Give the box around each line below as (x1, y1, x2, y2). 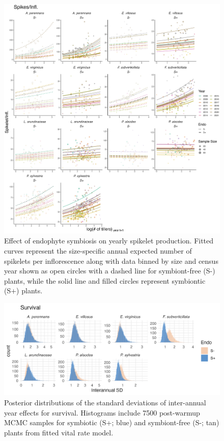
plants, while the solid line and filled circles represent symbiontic (4, 275, 206, 286)
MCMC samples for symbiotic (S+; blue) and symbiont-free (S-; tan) (4, 417, 219, 428)
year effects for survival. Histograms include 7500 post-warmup (4, 407, 200, 418)
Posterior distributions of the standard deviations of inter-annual (4, 397, 206, 407)
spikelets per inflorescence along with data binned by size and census (4, 255, 218, 266)
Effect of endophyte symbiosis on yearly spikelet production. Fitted (4, 235, 214, 246)
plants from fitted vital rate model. (4, 427, 114, 437)
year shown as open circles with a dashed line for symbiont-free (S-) (4, 265, 215, 276)
